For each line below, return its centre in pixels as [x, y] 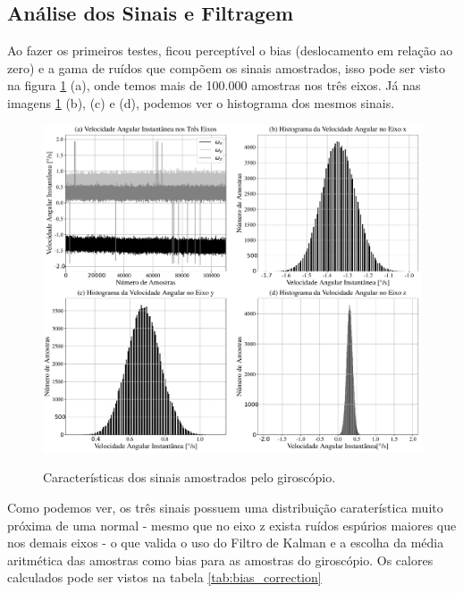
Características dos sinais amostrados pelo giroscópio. [189, 477]
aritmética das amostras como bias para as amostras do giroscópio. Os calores [220, 560]
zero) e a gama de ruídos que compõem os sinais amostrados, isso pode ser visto [227, 67]
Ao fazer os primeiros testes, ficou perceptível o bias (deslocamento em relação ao [230, 50]
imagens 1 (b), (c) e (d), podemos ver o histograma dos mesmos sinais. [201, 102]
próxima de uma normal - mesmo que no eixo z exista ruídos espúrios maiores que [232, 525]
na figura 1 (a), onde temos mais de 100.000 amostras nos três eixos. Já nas [214, 85]
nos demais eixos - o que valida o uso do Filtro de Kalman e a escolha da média [226, 543]
